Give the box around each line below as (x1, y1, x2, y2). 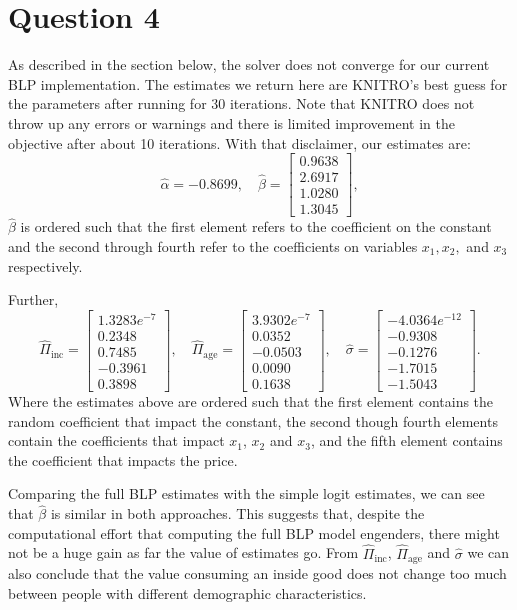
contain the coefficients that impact (8, 430, 225, 451)
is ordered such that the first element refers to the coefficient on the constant (20, 216, 492, 237)
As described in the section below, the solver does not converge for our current (8, 54, 490, 75)
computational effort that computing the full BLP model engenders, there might (8, 522, 500, 543)
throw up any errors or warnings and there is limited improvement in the (8, 112, 455, 133)
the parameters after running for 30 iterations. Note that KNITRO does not (8, 93, 475, 114)
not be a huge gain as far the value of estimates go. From (8, 542, 359, 563)
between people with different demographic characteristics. (8, 582, 367, 603)
